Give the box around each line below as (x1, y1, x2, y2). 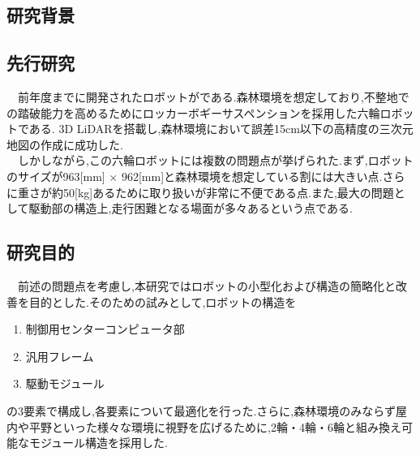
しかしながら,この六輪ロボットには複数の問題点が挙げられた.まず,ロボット (17, 152, 414, 169)
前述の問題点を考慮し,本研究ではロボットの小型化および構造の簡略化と (17, 277, 396, 294)
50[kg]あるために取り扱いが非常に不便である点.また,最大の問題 (62, 183, 394, 200)
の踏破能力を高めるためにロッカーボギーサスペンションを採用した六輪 (6, 104, 380, 121)
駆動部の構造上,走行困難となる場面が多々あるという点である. (28, 200, 353, 217)
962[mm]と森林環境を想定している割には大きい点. (121, 167, 383, 184)
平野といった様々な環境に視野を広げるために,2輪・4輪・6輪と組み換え (28, 418, 401, 435)
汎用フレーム (25, 347, 94, 364)
